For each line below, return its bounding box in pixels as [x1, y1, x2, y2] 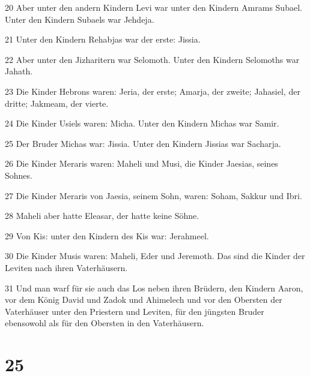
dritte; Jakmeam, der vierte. [5, 97, 109, 109]
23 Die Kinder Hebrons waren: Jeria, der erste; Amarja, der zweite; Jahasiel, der [5, 85, 300, 97]
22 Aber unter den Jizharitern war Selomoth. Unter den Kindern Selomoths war [5, 53, 300, 65]
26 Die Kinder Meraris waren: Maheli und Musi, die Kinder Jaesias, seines [5, 157, 278, 170]
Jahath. [5, 65, 33, 77]
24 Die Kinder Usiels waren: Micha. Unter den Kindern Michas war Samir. [5, 117, 279, 130]
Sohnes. [5, 169, 32, 181]
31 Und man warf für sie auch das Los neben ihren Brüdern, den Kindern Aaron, [5, 281, 303, 294]
